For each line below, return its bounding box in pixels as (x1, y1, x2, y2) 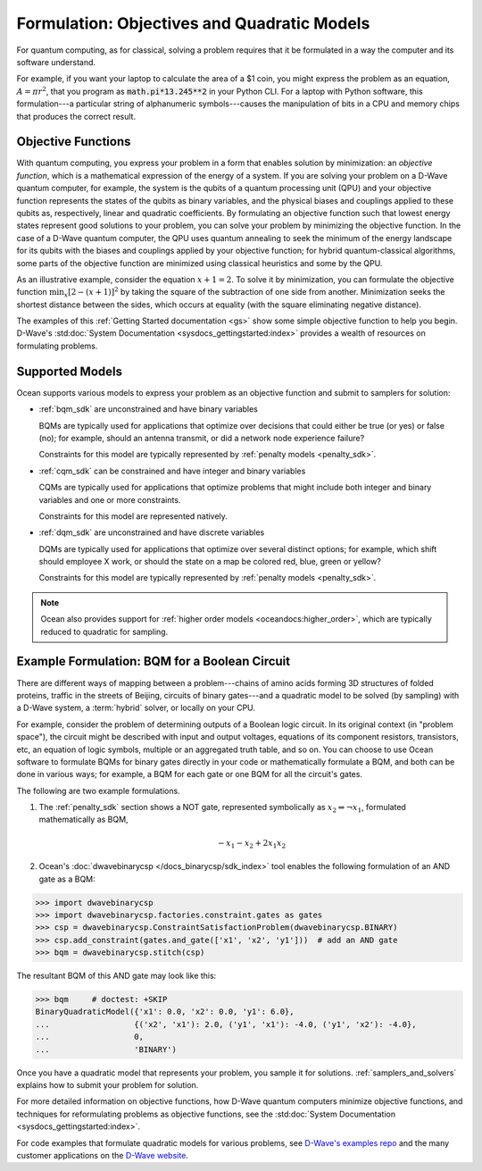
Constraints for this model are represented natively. (38, 510, 228, 522)
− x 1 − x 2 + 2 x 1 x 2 (217, 838, 287, 850)
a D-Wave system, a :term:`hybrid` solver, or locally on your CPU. (16, 702, 256, 714)
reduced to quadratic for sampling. (40, 626, 169, 637)
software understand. (16, 56, 96, 67)
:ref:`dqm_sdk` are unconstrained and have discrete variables (38, 527, 265, 538)
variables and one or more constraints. (38, 494, 181, 505)
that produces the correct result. (16, 111, 137, 121)
